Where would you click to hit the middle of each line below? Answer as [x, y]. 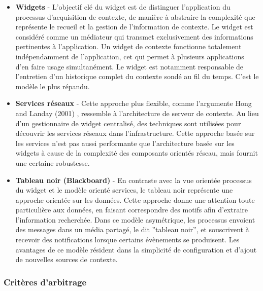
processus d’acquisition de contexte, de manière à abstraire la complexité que [135, 16]
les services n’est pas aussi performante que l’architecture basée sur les [125, 143]
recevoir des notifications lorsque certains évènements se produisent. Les [127, 240]
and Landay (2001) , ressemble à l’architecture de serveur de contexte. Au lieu [137, 113]
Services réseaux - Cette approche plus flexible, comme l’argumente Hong [134, 103]
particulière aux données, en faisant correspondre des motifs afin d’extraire [132, 210]
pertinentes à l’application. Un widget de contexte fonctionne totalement [128, 46]
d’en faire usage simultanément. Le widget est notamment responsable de [129, 66]
